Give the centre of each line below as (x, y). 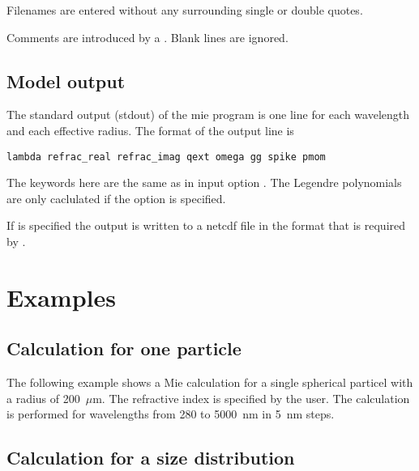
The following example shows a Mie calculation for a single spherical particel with (210, 382)
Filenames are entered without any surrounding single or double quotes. (185, 10)
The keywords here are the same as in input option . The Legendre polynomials (204, 182)
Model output (66, 81)
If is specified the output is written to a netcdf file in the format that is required (206, 225)
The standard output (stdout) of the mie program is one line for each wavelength (208, 115)
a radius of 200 (43, 398)
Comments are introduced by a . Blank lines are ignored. (148, 37)
